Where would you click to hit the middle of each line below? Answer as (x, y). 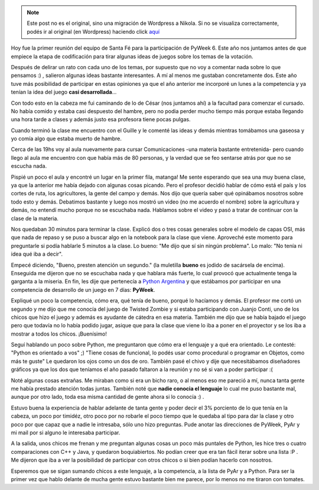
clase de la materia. (35, 218)
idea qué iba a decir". (37, 254)
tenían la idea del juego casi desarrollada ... (64, 92)
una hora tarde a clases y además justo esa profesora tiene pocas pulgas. (101, 120)
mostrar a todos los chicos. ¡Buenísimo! (59, 334)
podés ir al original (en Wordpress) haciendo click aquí (93, 31)
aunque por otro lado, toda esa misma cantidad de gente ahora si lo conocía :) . (108, 397)
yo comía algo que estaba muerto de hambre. (66, 138)
